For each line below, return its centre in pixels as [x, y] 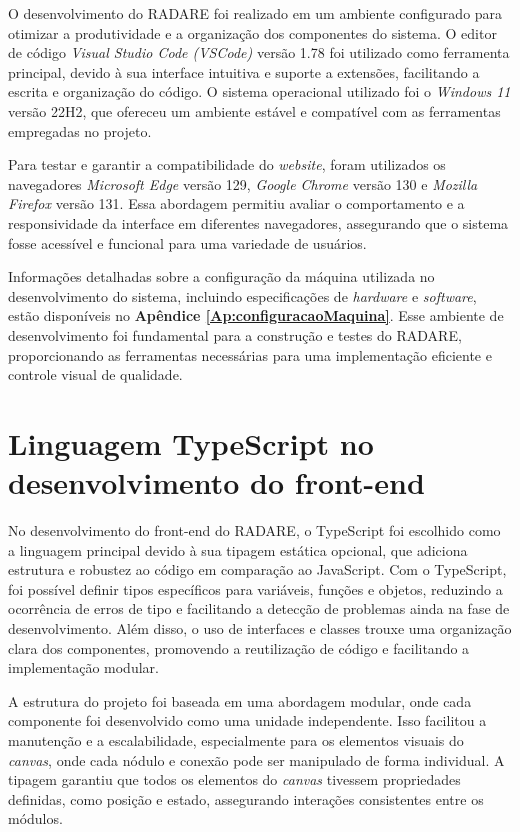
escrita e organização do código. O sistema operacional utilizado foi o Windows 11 [259, 91]
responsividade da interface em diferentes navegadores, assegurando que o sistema [258, 222]
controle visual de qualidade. [95, 374]
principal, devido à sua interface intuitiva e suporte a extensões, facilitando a [244, 71]
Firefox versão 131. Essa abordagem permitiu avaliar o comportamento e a [236, 203]
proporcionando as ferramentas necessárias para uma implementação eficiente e [250, 354]
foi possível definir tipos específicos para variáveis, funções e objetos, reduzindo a [255, 588]
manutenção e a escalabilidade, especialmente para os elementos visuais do [236, 739]
